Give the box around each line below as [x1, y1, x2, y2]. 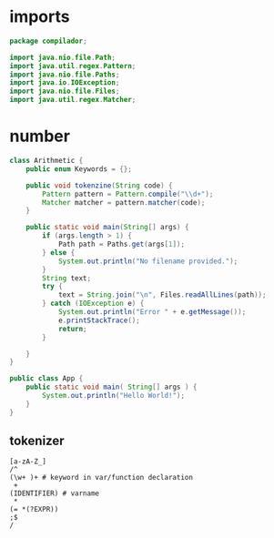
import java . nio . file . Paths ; [9, 70, 120, 79]
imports [9, 6, 70, 27]
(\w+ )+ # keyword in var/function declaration [9, 473, 194, 482]
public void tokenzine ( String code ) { [25, 180, 173, 190]
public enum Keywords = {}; [25, 164, 132, 174]
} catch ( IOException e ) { [42, 299, 145, 309]
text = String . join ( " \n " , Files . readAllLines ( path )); [57, 290, 267, 299]
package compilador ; [9, 36, 88, 46]
